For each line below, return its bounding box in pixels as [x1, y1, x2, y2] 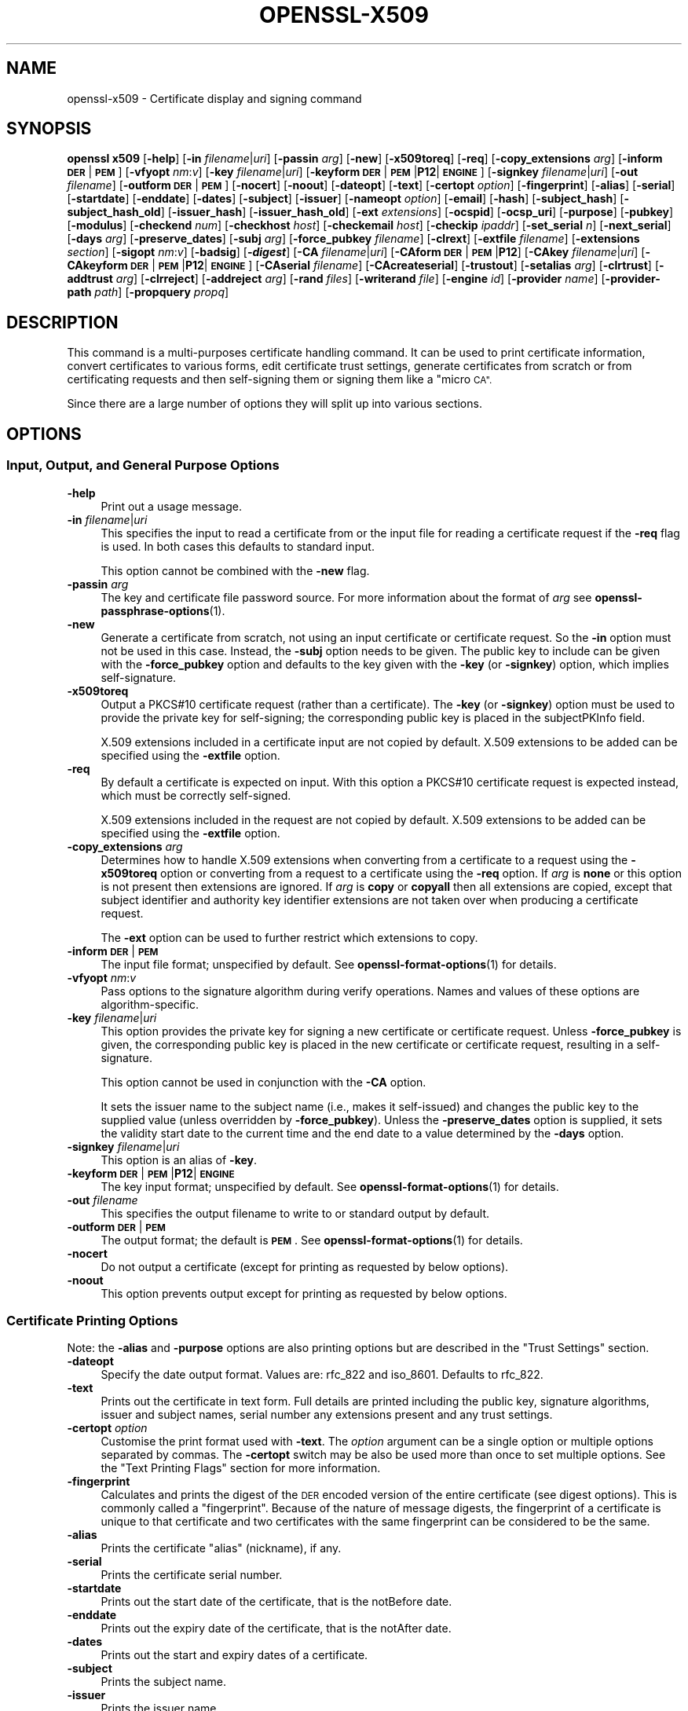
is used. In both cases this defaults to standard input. [101, 539, 375, 553]
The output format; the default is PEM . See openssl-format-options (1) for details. [101, 1233, 523, 1247]
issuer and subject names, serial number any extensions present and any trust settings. [101, 1408, 553, 1422]
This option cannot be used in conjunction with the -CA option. [101, 1075, 426, 1089]
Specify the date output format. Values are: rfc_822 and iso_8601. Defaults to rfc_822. [101, 1368, 543, 1382]
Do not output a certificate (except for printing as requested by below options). [101, 1259, 509, 1273]
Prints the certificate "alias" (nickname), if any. [101, 1541, 342, 1555]
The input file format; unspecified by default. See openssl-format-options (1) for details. [101, 957, 557, 971]
